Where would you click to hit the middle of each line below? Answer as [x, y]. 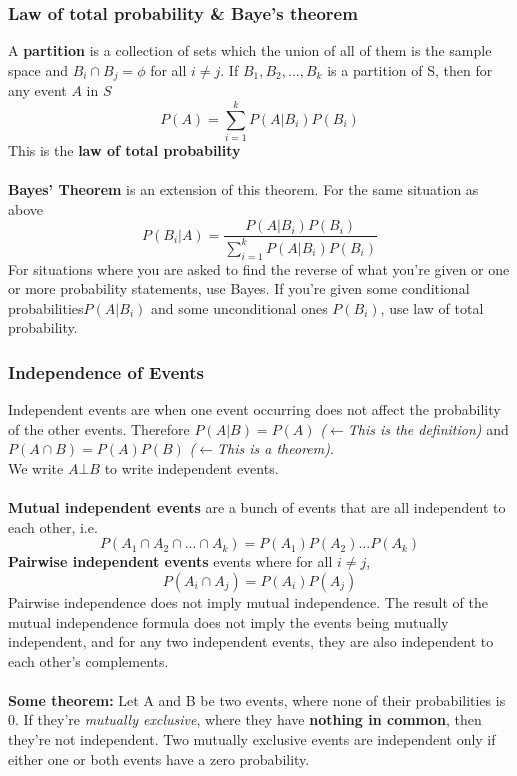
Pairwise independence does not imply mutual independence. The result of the [248, 601]
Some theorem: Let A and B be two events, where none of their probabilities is [257, 699]
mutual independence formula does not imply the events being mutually [228, 621]
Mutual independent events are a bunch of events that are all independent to [257, 507]
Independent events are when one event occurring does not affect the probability [254, 409]
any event [37, 90]
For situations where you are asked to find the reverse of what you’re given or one [259, 268]
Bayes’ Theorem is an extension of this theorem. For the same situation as [243, 189]
